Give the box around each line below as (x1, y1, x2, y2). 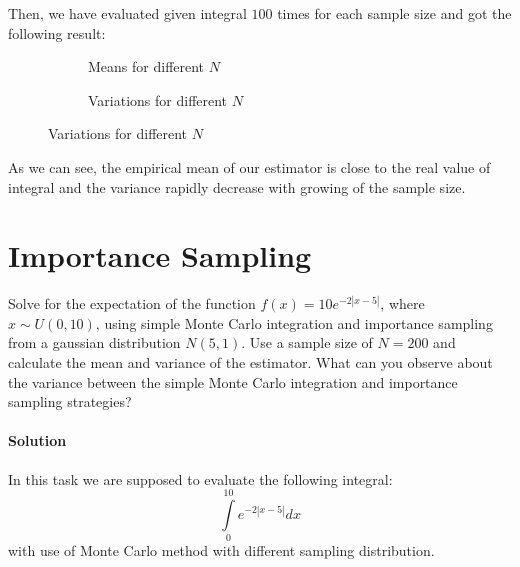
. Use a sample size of (241, 332, 373, 353)
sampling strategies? (8, 391, 132, 412)
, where (380, 293, 425, 314)
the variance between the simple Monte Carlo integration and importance (8, 371, 458, 392)
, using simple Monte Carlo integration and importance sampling (95, 312, 493, 333)
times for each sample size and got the (277, 3, 512, 23)
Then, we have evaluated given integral (8, 3, 247, 23)
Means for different (88, 56, 205, 77)
